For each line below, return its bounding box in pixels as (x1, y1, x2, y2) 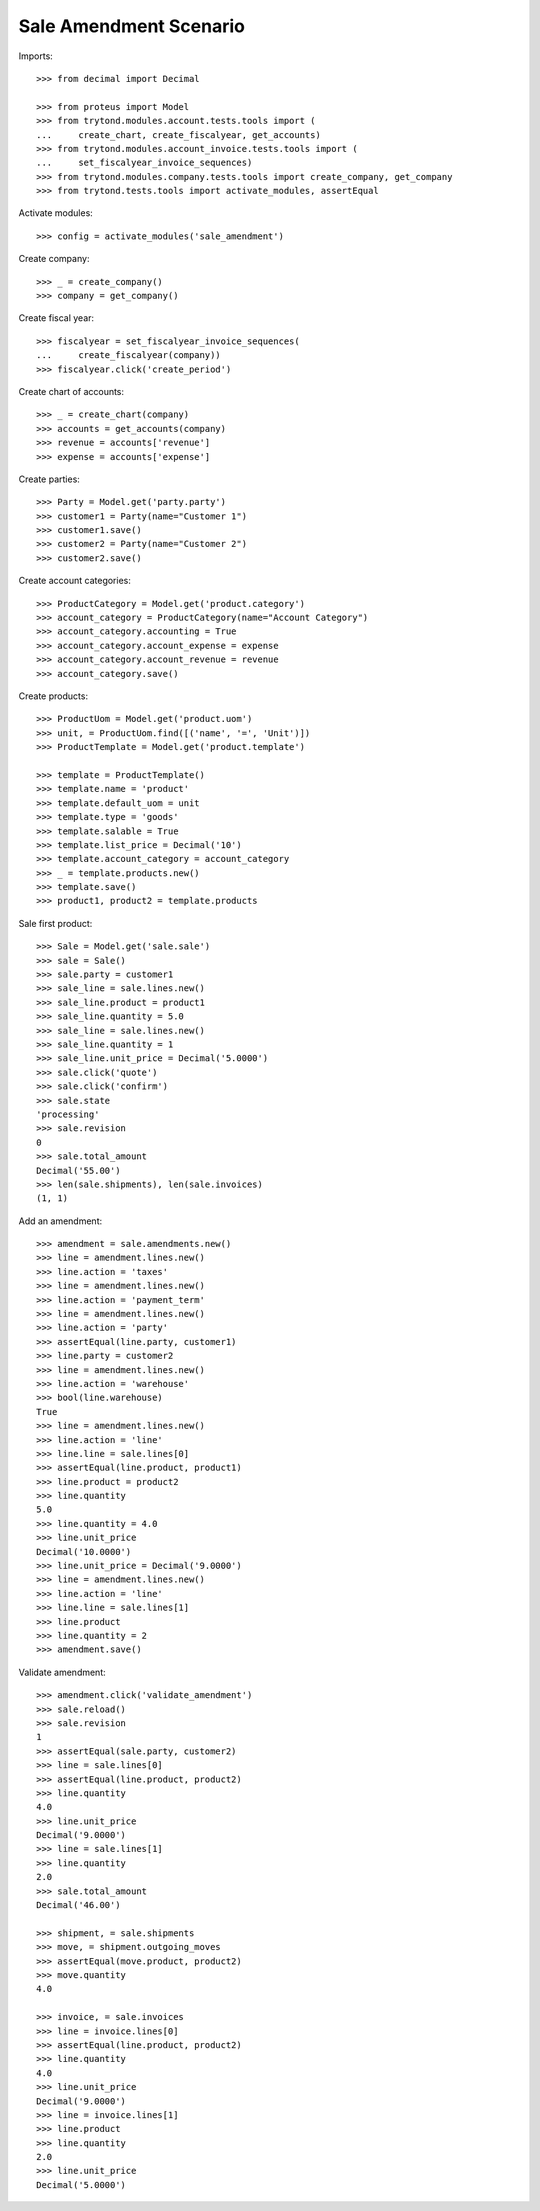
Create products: (18, 690, 89, 702)
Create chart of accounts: (18, 385, 125, 397)
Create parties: (18, 473, 80, 485)
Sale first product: (18, 917, 93, 929)
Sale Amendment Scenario (18, 15, 245, 37)
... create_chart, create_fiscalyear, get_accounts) (36, 129, 322, 140)
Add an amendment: (18, 1215, 103, 1227)
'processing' (36, 1108, 100, 1120)
